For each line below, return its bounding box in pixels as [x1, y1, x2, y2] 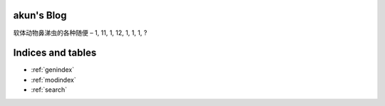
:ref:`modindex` [31, 75, 76, 84]
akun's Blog [13, 9, 67, 21]
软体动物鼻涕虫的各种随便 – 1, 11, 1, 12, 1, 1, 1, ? [13, 28, 148, 37]
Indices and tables [13, 47, 97, 59]
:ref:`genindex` [31, 65, 75, 74]
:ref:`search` [31, 85, 68, 94]
